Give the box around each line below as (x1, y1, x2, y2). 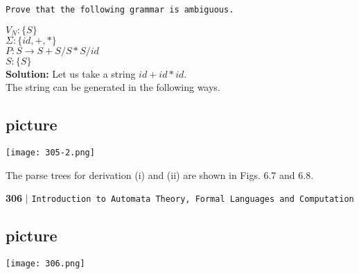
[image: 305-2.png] (6, 148, 95, 158)
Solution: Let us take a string (6, 66, 136, 80)
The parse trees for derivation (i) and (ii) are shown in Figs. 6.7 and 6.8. (6, 167, 314, 182)
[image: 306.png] (6, 259, 85, 269)
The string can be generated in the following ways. (6, 80, 220, 94)
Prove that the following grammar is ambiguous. (6, 5, 234, 15)
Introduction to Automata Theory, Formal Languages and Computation (31, 194, 354, 205)
